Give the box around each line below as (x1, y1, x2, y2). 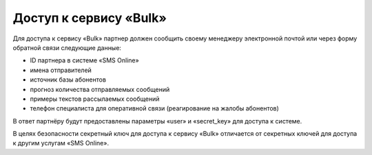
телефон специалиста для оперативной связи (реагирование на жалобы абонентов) (30, 104, 279, 112)
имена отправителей (30, 66, 92, 74)
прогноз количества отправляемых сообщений (30, 85, 170, 93)
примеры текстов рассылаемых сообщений (30, 95, 160, 103)
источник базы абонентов (30, 75, 107, 84)
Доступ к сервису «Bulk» (12, 10, 167, 25)
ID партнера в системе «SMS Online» (30, 56, 139, 64)
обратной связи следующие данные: (12, 43, 122, 51)
